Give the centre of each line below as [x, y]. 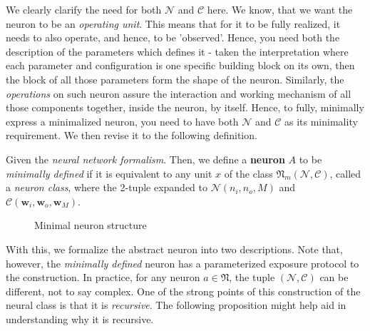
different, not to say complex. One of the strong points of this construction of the [183, 291]
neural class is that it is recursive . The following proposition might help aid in [176, 305]
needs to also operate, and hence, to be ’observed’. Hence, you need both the [173, 37]
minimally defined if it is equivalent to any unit [109, 173]
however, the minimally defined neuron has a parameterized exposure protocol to [183, 263]
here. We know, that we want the [280, 9]
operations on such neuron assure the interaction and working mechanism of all [179, 93]
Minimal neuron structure [91, 225]
